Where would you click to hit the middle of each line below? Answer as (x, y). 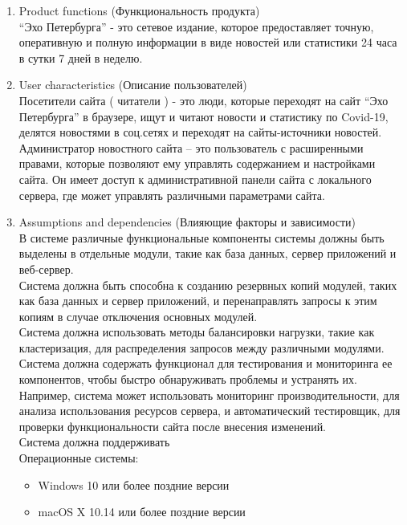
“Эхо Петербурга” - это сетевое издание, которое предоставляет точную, (196, 26)
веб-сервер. (46, 269)
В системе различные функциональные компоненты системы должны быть (201, 237)
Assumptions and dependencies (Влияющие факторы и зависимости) (187, 222)
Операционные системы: (79, 458)
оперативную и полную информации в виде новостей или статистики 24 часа (208, 42)
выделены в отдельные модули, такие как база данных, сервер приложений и (208, 253)
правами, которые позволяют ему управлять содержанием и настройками (197, 163)
